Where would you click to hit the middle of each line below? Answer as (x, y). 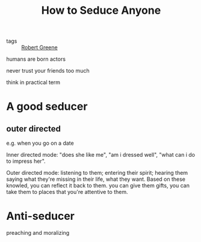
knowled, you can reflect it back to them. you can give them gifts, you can (98, 186)
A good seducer (47, 107)
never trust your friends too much (48, 71)
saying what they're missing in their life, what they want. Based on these (96, 179)
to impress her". (26, 161)
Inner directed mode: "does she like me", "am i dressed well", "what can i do (101, 155)
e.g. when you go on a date (40, 143)
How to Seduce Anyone (101, 11)
